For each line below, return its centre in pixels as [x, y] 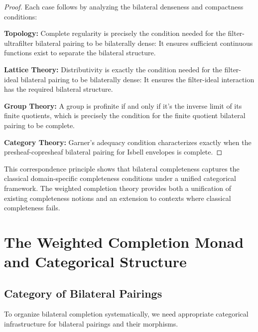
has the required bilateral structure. [59, 89]
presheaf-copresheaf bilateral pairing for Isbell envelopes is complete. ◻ [113, 152]
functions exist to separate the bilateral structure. [80, 53]
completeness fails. [32, 208]
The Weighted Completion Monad [124, 242]
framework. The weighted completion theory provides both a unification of [118, 188]
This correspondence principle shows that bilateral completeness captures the [122, 168]
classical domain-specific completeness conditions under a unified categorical [120, 178]
